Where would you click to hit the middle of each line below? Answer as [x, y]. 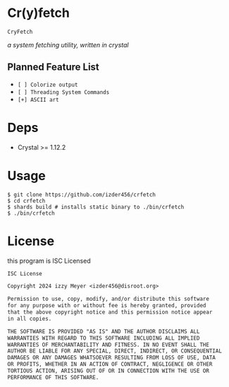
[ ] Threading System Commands [63, 92]
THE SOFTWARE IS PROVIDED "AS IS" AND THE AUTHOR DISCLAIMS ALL [104, 331]
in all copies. [30, 318]
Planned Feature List [54, 67]
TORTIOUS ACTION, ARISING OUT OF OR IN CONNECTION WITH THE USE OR [109, 371]
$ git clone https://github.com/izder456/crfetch [82, 195]
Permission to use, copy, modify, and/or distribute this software [109, 299]
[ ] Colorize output [48, 85]
